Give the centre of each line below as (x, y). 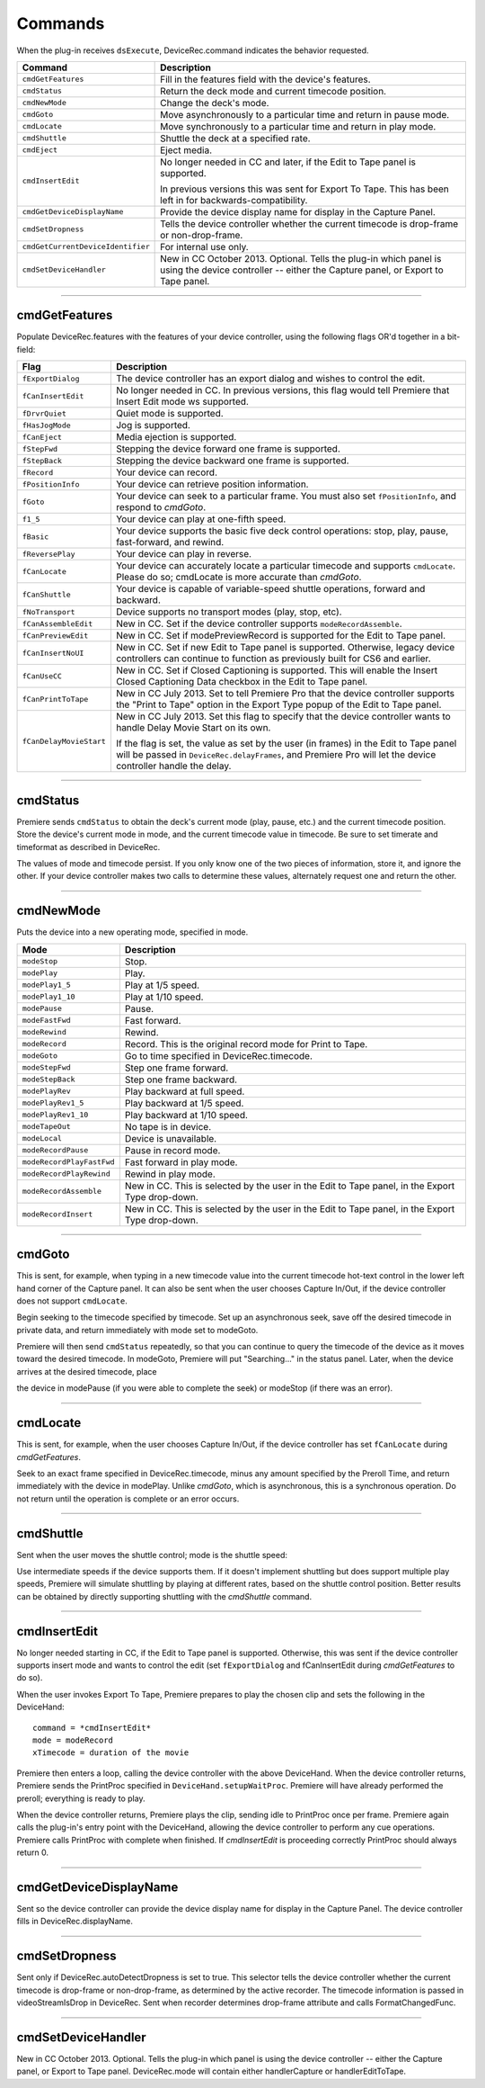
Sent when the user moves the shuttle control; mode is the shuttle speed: (152, 1555)
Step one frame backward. (181, 1080)
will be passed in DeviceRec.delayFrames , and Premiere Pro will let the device (276, 755)
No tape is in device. (168, 1126)
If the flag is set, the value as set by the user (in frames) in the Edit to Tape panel (286, 744)
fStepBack (42, 460)
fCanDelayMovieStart (64, 741)
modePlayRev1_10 (55, 1115)
